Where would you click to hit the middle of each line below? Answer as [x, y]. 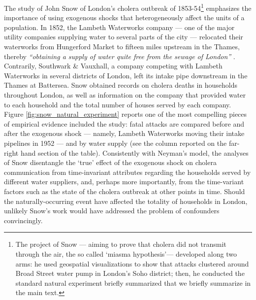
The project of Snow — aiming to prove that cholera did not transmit [121, 244]
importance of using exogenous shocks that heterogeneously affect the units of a [124, 17]
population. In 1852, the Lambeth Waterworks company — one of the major [119, 27]
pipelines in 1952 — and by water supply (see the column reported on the [115, 143]
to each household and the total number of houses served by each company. [118, 104]
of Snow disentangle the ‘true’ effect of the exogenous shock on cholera [110, 162]
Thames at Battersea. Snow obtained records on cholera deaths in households [121, 85]
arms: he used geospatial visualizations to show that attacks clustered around [132, 263]
